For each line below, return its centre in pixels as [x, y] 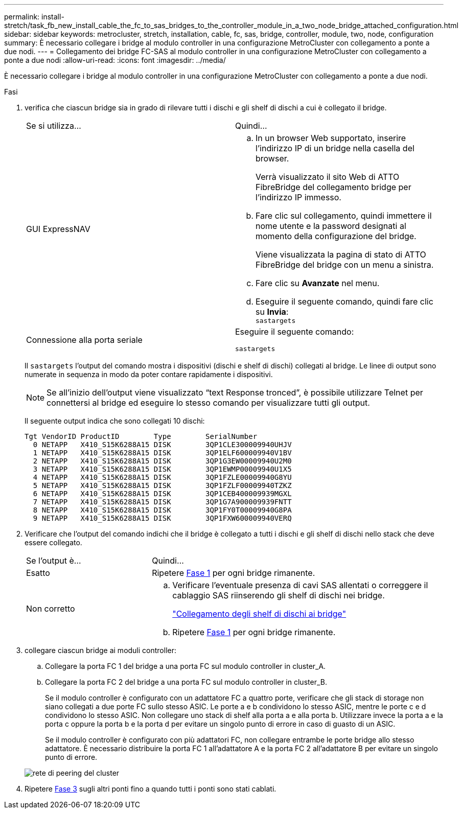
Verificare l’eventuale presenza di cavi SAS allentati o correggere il [300, 585]
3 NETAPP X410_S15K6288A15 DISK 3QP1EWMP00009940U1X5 [162, 469]
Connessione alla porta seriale [84, 340]
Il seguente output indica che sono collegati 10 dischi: [115, 421]
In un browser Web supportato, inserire [331, 138]
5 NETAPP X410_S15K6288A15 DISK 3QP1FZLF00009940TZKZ [162, 485]
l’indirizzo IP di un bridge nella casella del [335, 148]
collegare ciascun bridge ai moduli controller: [101, 650]
